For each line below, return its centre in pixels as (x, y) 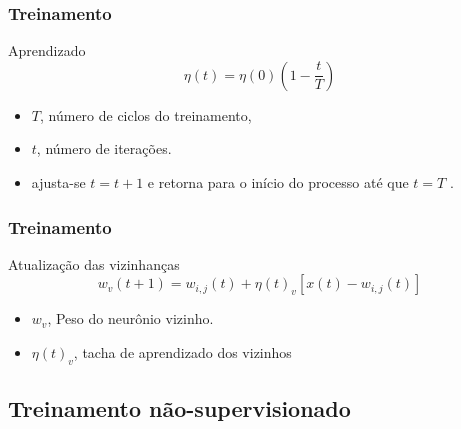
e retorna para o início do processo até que (278, 182)
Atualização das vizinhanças (94, 263)
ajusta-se (58, 182)
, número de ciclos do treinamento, (145, 114)
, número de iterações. (104, 148)
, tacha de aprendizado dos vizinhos (182, 352)
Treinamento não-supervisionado (179, 408)
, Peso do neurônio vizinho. (130, 318)
